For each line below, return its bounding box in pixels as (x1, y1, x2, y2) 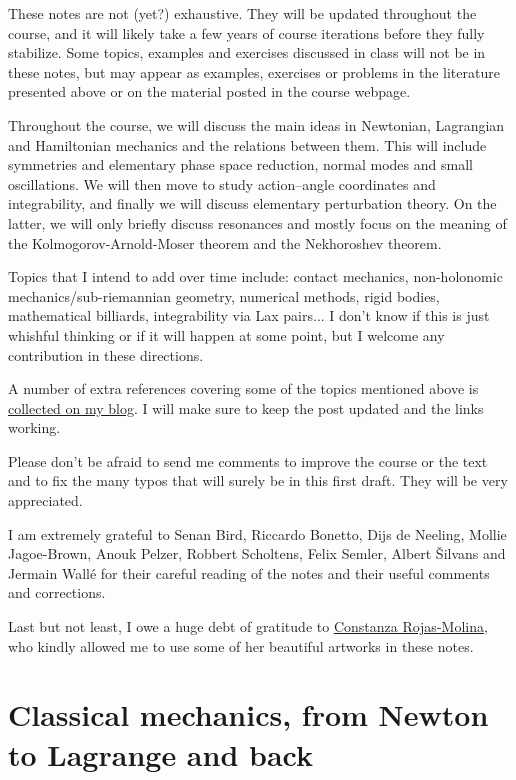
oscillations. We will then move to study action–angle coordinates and (8, 173, 436, 194)
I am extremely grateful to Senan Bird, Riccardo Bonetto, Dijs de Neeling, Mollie (8, 523, 507, 544)
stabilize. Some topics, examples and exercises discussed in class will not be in (8, 42, 486, 63)
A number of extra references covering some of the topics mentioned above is (8, 378, 479, 399)
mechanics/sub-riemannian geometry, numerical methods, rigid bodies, (8, 285, 440, 306)
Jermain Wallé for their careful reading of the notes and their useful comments (8, 562, 490, 583)
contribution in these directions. (8, 344, 204, 365)
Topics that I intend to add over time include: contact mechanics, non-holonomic (8, 266, 503, 287)
